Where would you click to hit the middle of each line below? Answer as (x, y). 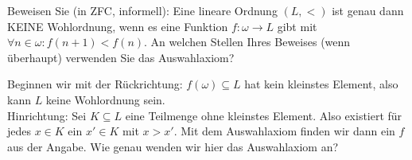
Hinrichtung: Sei (47, 115)
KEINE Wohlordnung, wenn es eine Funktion (118, 26)
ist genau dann (368, 10)
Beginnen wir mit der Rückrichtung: (95, 84)
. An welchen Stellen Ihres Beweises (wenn (247, 42)
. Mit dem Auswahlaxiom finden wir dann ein (284, 131)
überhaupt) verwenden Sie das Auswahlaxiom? (121, 57)
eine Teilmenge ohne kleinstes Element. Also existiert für (264, 115)
